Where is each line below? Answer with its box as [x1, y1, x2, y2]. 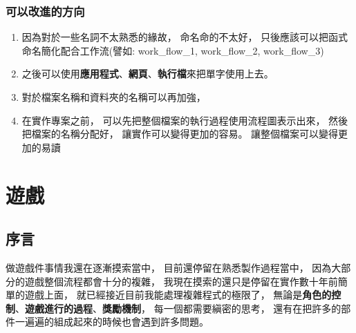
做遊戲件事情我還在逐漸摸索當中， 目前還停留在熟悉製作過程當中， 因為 [6, 260, 332, 274]
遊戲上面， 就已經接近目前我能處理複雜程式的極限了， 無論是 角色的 [24, 287, 332, 302]
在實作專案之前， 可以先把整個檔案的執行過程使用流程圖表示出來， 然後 [21, 113, 348, 127]
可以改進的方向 [6, 2, 85, 19]
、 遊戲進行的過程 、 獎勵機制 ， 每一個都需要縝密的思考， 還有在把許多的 [15, 301, 341, 315]
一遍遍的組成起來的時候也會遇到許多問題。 [15, 314, 209, 329]
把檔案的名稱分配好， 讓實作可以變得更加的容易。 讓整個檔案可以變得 [21, 126, 339, 141]
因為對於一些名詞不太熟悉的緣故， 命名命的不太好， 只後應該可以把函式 [21, 30, 348, 44]
